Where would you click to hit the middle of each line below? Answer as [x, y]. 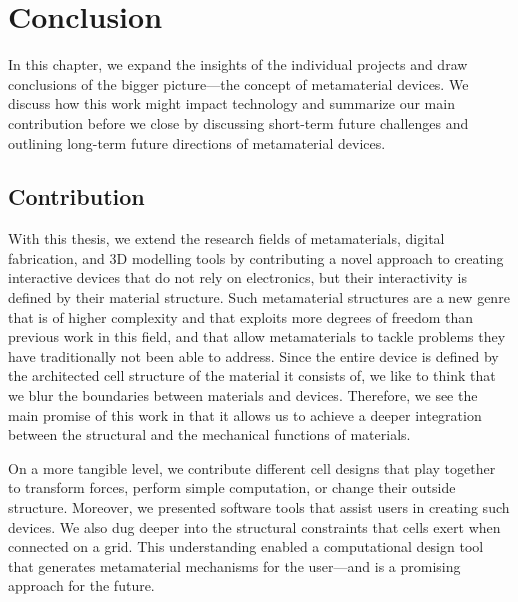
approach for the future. [81, 585]
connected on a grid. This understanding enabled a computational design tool [246, 546]
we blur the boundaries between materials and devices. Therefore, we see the [243, 395]
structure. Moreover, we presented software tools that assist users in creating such [259, 507]
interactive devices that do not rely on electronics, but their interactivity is [237, 277]
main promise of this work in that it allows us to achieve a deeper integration [245, 414]
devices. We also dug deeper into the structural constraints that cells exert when [254, 526]
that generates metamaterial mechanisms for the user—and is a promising [234, 565]
